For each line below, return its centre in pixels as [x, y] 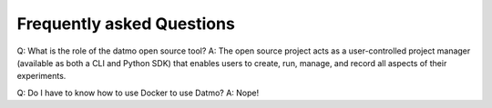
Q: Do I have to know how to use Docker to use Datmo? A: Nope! [138, 93]
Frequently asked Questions [126, 24]
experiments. [41, 76]
